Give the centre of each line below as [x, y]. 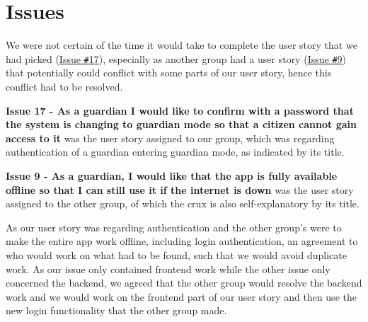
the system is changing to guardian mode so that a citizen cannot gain [181, 124]
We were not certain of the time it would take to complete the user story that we [182, 45]
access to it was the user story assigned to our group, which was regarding [170, 138]
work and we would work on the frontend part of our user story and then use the [181, 296]
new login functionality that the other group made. [116, 310]
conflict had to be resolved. [64, 86]
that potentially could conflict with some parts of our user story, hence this [169, 73]
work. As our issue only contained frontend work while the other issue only [168, 269]
